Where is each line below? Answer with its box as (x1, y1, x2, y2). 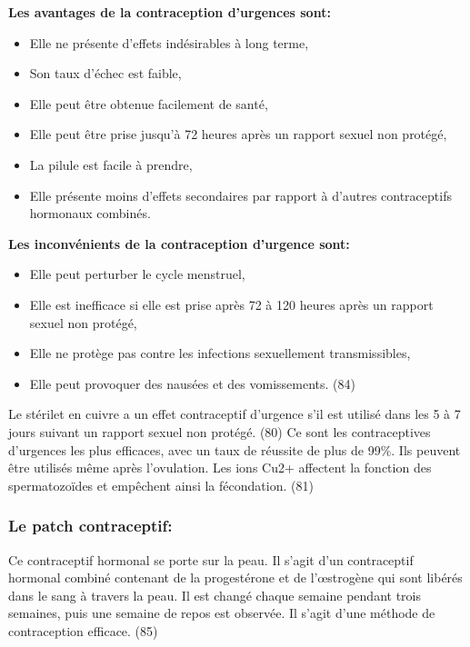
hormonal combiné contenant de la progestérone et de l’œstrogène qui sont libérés (8, 568, 463, 587)
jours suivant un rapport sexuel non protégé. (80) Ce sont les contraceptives (8, 422, 431, 441)
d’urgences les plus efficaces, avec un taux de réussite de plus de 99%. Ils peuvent (8, 440, 461, 459)
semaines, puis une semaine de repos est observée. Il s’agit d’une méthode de (8, 603, 435, 622)
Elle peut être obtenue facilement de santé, (29, 94, 268, 113)
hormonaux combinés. (29, 204, 151, 223)
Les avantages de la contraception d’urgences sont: (8, 3, 331, 21)
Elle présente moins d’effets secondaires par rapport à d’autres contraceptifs (29, 185, 452, 204)
